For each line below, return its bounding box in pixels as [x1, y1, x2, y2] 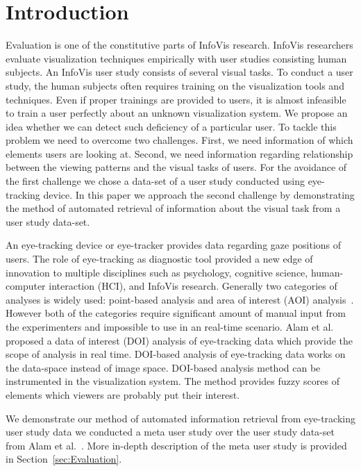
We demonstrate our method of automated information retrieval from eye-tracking [6, 411, 355, 425]
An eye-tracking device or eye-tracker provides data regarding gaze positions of [6, 238, 342, 252]
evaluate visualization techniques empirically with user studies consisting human [6, 51, 347, 65]
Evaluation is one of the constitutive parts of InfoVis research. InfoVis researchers [6, 38, 353, 52]
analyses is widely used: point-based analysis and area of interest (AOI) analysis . [6, 292, 354, 306]
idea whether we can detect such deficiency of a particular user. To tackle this [6, 119, 337, 133]
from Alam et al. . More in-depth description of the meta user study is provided [6, 438, 347, 452]
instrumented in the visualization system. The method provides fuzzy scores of [6, 374, 339, 388]
